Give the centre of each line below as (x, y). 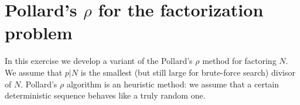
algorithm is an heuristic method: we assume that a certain (173, 84)
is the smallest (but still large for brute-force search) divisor (188, 72)
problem (39, 33)
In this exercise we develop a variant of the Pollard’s (99, 61)
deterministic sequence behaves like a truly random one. (105, 95)
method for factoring (239, 61)
